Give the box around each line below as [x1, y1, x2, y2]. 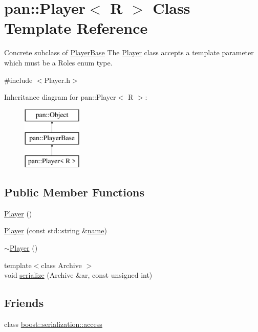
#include [4, 74, 33, 85]
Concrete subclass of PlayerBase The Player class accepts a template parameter [4, 47, 254, 58]
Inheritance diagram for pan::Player [4, 92, 116, 102]
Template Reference [4, 17, 148, 38]
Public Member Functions [4, 184, 144, 200]
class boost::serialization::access [4, 319, 102, 329]
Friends [4, 295, 44, 311]
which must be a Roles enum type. [4, 57, 113, 68]
